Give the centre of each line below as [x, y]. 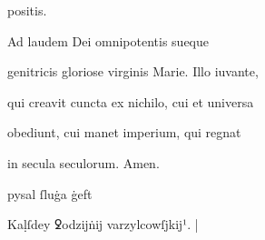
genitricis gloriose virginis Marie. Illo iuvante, [133, 71]
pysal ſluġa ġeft [50, 193]
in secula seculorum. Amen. [83, 162]
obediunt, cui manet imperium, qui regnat [124, 132]
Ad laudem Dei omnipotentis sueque [108, 40]
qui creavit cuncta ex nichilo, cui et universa [131, 101]
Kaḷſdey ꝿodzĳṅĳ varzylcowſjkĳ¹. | [103, 224]
